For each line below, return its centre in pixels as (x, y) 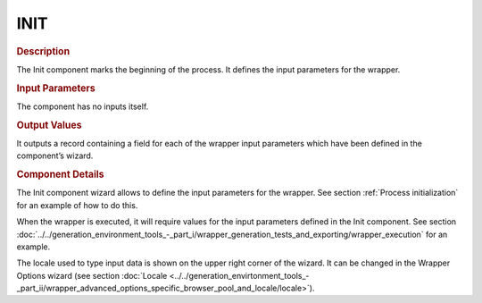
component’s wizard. (55, 156)
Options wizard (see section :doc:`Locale (92, 275)
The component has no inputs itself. (83, 106)
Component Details (60, 174)
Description (43, 51)
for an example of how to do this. (77, 205)
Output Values (49, 125)
